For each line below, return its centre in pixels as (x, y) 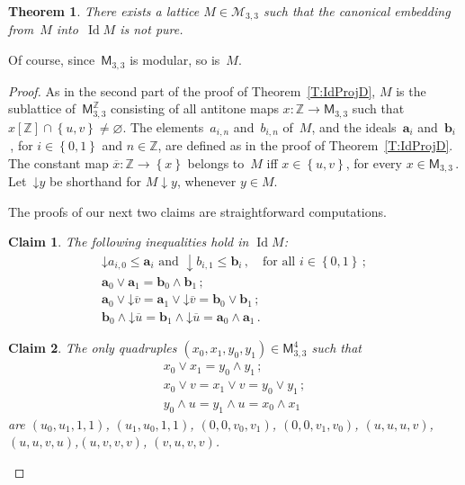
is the (411, 90)
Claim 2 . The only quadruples (93, 348)
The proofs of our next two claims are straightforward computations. (197, 211)
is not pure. (152, 29)
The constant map (58, 162)
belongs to (216, 162)
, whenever (206, 181)
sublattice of (42, 108)
